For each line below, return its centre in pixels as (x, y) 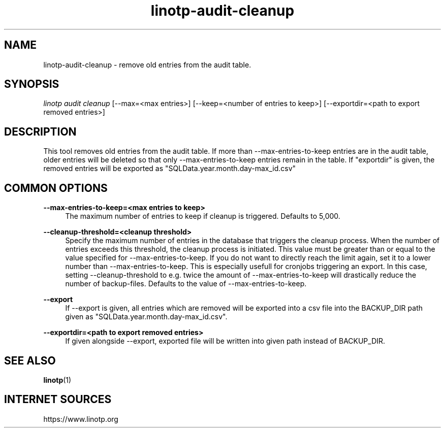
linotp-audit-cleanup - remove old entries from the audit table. (147, 64)
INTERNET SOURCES (58, 400)
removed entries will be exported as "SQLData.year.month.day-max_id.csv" (170, 169)
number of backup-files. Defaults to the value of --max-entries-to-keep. (186, 284)
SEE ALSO (30, 360)
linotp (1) (57, 380)
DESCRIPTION (40, 131)
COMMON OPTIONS (56, 188)
